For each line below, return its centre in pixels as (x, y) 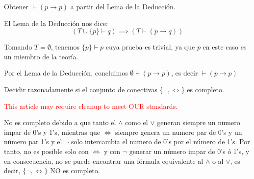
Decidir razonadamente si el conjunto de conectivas (81, 89)
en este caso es (225, 47)
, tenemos (65, 47)
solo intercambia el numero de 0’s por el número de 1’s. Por (161, 141)
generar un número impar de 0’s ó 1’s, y (189, 151)
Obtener (16, 6)
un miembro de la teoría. (41, 56)
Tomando (18, 47)
